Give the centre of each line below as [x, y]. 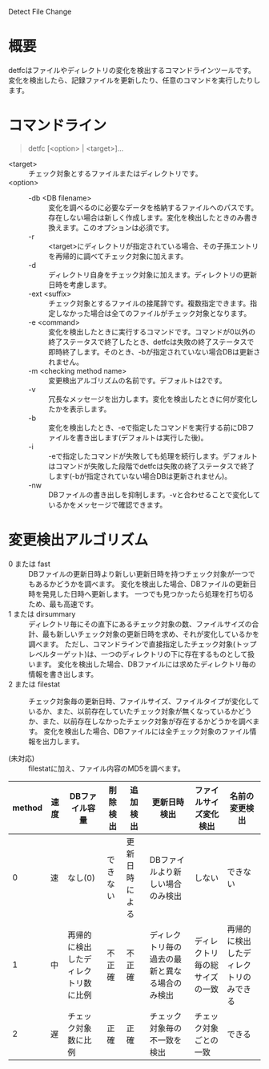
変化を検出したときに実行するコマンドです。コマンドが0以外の [152, 331]
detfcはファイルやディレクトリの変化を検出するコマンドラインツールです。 [132, 70]
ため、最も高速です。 [63, 604]
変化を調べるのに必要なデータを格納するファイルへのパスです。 [153, 207]
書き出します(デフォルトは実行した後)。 [142, 437]
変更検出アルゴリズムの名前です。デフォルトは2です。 [137, 380]
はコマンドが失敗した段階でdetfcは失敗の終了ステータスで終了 [151, 466]
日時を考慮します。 [80, 285]
